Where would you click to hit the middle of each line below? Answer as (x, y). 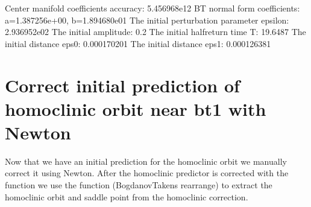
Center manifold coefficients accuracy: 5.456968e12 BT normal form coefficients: (152, 8)
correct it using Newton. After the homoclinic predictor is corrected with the (147, 173)
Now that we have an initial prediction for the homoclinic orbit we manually (146, 161)
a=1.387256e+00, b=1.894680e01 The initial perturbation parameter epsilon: (147, 20)
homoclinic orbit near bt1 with (136, 108)
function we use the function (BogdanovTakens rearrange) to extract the (139, 185)
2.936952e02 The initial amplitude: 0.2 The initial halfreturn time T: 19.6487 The (155, 32)
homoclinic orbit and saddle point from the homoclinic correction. (127, 196)
